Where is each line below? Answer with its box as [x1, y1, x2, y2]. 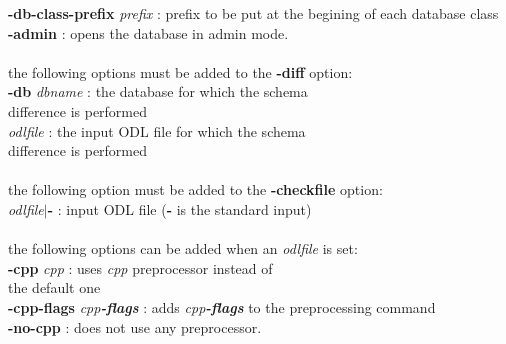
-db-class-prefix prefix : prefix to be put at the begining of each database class [8, 3, 499, 23]
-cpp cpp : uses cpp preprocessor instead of [8, 257, 273, 278]
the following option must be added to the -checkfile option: [8, 179, 383, 200]
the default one [8, 277, 101, 298]
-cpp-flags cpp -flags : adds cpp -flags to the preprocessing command [8, 296, 436, 317]
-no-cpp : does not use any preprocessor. [8, 316, 262, 337]
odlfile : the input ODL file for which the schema [8, 120, 306, 141]
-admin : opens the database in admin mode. [8, 22, 289, 43]
